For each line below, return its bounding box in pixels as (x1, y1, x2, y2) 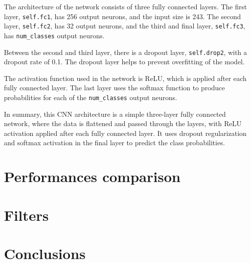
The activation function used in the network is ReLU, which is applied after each (4, 73, 247, 83)
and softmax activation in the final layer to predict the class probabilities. (4, 137, 225, 148)
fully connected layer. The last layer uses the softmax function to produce (4, 82, 225, 93)
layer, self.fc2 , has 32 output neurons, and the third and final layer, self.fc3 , (4, 21, 245, 31)
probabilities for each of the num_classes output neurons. (4, 92, 178, 102)
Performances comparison (4, 166, 181, 186)
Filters (4, 205, 49, 225)
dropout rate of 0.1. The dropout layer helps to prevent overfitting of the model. (4, 56, 245, 67)
